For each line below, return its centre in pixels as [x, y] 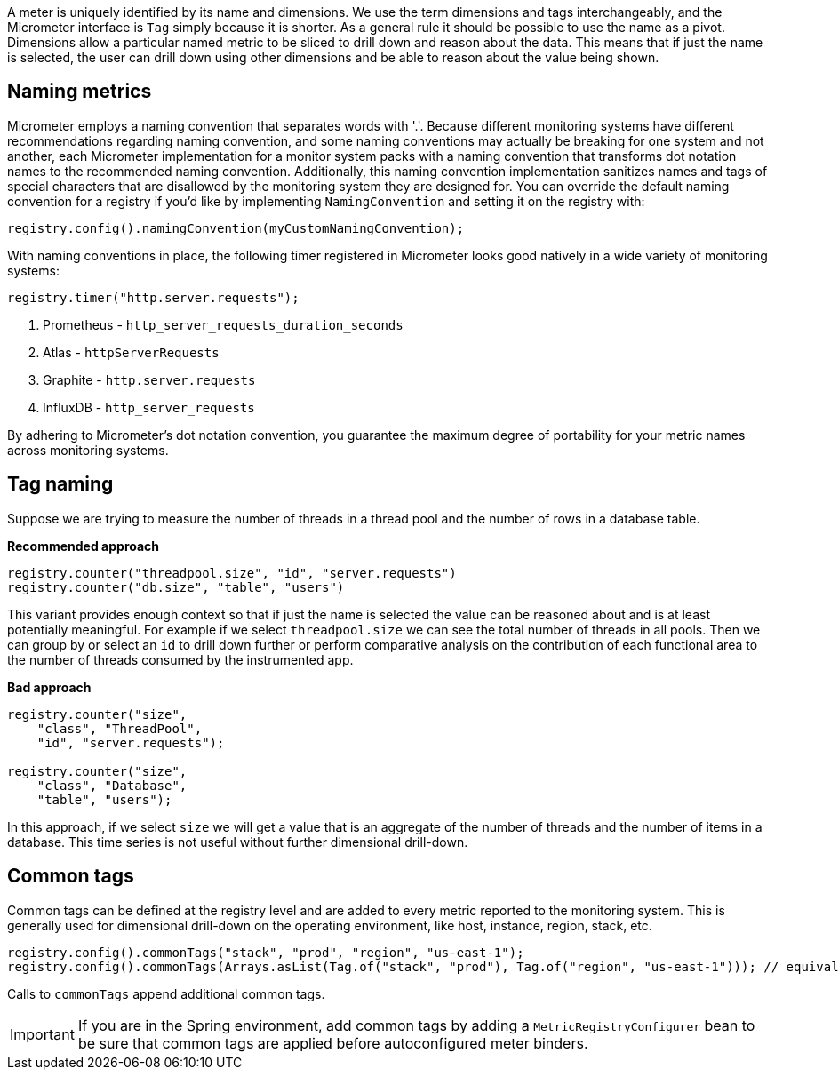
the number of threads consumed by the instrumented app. [180, 659]
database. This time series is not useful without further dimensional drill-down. [238, 842]
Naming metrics [80, 92]
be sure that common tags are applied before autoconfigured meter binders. [333, 1043]
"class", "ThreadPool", [120, 728]
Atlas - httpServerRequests [131, 352]
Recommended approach [84, 546]
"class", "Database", [112, 785]
